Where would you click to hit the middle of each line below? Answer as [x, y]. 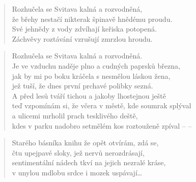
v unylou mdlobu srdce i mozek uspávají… [77, 172]
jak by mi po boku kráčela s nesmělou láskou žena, [91, 75]
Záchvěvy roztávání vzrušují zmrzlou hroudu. [82, 38]
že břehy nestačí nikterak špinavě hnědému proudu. [92, 19]
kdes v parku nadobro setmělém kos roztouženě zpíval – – [102, 125]
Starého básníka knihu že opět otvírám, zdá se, [85, 143]
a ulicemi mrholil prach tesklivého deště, [75, 115]
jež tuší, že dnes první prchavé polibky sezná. [82, 86]
